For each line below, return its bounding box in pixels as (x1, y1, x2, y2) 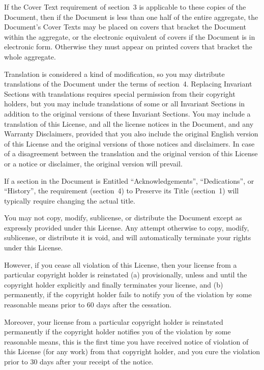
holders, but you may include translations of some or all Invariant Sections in (4, 98, 245, 109)
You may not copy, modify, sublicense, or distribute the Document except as (4, 212, 242, 223)
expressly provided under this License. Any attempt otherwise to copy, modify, (4, 222, 249, 233)
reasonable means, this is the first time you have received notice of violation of (4, 336, 249, 347)
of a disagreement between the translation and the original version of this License (4, 148, 258, 159)
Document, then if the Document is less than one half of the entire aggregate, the (4, 11, 258, 22)
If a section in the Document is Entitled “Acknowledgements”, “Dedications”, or (4, 175, 254, 186)
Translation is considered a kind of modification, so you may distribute (4, 68, 225, 79)
